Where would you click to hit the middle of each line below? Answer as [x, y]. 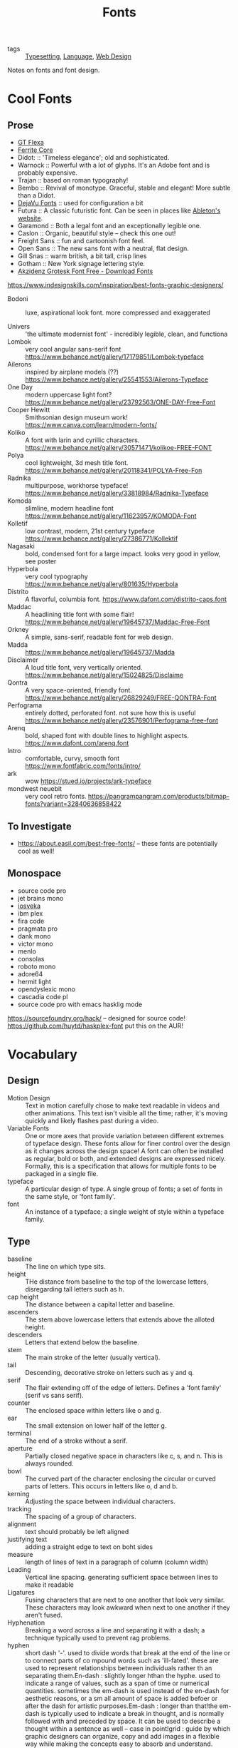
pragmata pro [38, 929]
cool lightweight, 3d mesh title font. [77, 463]
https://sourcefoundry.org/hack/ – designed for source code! [97, 1018]
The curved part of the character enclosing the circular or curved [121, 1478]
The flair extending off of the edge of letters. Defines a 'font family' [123, 1387]
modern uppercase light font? [69, 395]
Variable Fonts [28, 1128]
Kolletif [18, 523]
